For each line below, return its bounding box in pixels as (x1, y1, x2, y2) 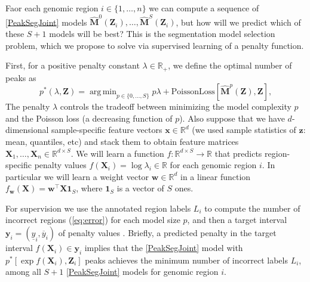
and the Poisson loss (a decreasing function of (5, 111, 173, 124)
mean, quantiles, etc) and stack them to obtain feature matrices (5, 135, 239, 147)
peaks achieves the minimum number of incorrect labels (85, 253, 288, 266)
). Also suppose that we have (179, 111, 285, 124)
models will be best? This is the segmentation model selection (49, 27, 275, 39)
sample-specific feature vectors (51, 123, 162, 136)
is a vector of (116, 182, 164, 194)
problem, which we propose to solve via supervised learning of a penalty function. (5, 39, 304, 51)
